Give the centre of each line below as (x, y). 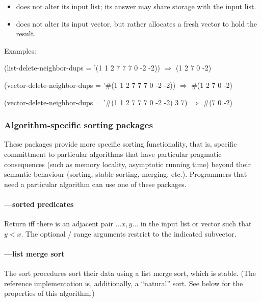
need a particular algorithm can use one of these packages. (95, 184)
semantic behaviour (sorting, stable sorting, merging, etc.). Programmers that (126, 174)
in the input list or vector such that (196, 224)
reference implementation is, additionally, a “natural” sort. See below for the (124, 283)
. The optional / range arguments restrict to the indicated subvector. (129, 233)
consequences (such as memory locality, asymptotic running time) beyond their (127, 164)
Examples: (20, 50)
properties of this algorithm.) (49, 293)
